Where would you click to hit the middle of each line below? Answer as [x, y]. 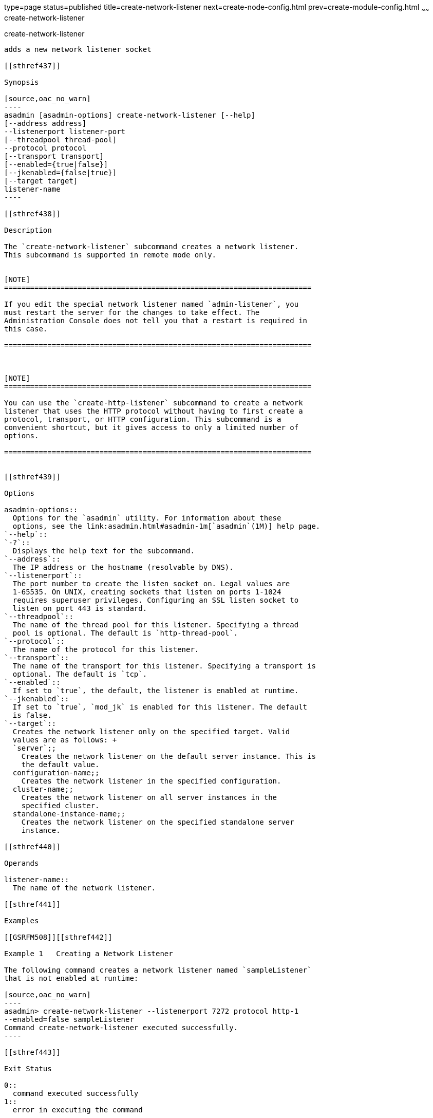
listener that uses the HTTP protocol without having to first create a [154, 411]
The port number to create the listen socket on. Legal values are [151, 583]
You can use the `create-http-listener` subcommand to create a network [154, 403]
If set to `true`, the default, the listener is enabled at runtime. [156, 690]
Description [28, 230]
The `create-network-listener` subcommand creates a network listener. [152, 246]
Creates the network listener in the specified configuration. [151, 781]
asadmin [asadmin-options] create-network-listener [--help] [130, 115]
